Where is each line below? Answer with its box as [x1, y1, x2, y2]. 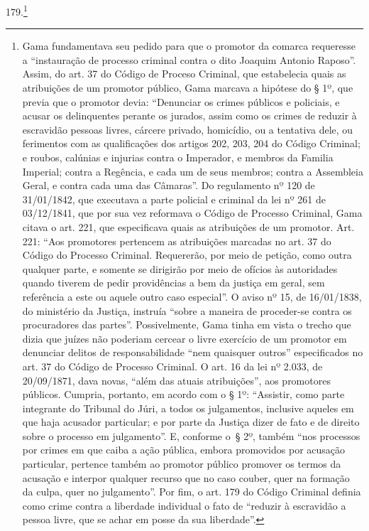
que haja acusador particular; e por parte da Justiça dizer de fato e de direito [22, 414, 360, 429]
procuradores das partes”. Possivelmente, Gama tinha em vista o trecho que [22, 317, 351, 332]
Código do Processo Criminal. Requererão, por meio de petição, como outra [22, 247, 352, 262]
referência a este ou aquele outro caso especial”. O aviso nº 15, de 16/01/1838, [22, 289, 362, 304]
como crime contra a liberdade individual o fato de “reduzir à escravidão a [22, 498, 346, 513]
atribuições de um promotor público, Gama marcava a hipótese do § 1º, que [22, 80, 353, 95]
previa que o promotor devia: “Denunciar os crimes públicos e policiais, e [22, 94, 340, 109]
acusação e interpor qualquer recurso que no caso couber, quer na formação [22, 470, 350, 485]
